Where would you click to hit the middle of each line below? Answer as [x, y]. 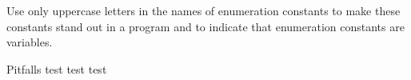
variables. [30, 42]
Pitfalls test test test [57, 68]
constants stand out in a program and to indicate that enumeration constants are [205, 26]
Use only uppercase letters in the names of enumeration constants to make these [204, 10]
